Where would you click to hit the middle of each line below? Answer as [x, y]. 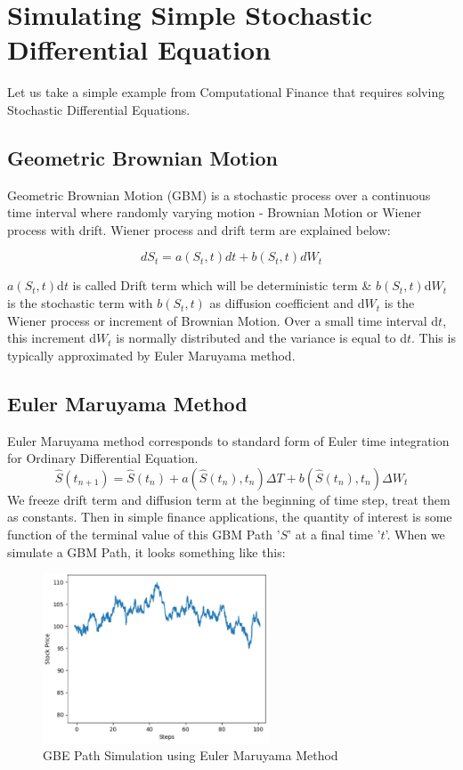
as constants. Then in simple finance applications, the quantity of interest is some [230, 517]
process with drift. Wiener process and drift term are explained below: [199, 229]
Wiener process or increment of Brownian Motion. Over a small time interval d [223, 320]
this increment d [52, 338]
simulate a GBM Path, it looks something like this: [146, 551]
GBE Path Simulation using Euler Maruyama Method [191, 755]
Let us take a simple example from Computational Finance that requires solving [226, 92]
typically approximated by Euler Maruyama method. [151, 355]
